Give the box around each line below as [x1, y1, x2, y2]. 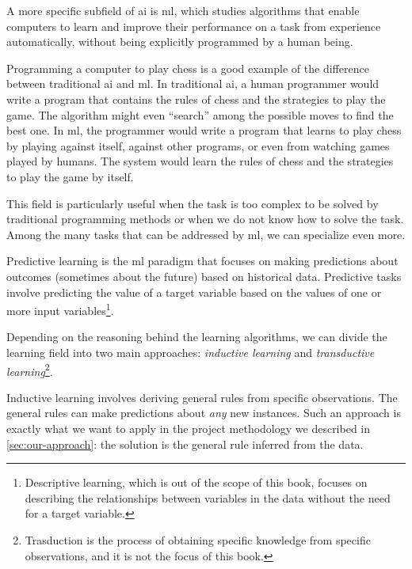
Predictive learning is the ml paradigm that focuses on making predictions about [6, 252, 399, 269]
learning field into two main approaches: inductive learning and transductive [6, 343, 375, 360]
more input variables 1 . [6, 300, 114, 318]
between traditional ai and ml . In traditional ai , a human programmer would [6, 75, 380, 92]
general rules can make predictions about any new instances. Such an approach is [6, 404, 401, 421]
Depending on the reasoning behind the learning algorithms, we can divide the [6, 328, 387, 345]
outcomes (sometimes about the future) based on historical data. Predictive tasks [6, 267, 402, 284]
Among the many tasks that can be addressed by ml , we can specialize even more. [6, 226, 406, 242]
